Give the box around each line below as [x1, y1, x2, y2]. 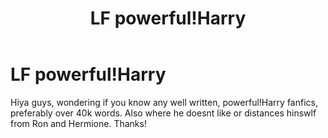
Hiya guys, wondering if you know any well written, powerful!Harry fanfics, [10, 96, 318, 108]
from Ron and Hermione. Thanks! [10, 117, 147, 129]
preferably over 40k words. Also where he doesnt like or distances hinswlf [10, 107, 317, 119]
